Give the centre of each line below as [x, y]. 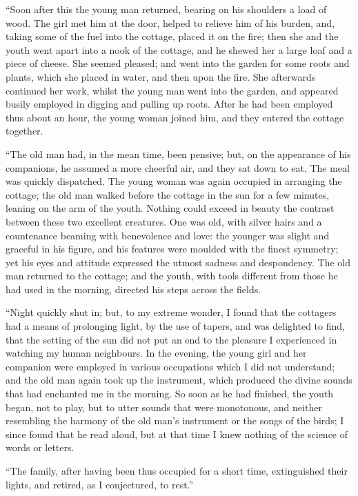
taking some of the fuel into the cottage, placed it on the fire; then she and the [172, 36]
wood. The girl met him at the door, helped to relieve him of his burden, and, [170, 22]
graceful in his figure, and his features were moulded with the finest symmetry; [172, 249]
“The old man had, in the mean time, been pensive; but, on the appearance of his [178, 153]
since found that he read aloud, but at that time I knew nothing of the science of [177, 434]
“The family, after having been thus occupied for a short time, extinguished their [177, 470]
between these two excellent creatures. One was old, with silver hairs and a [164, 221]
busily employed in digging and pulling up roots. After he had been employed [169, 104]
